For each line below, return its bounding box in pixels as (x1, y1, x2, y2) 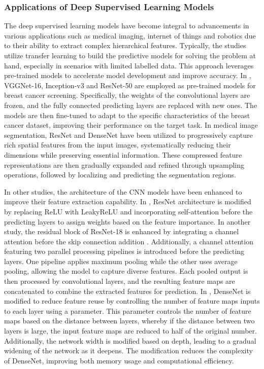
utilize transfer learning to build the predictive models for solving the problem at (4, 50, 256, 60)
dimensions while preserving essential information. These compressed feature (4, 149, 242, 160)
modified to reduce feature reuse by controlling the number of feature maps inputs (4, 296, 260, 306)
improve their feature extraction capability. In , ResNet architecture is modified (4, 196, 251, 207)
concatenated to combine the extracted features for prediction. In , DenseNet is (4, 285, 251, 296)
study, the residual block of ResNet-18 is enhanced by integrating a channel (4, 226, 239, 237)
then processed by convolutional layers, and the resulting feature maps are (4, 276, 235, 286)
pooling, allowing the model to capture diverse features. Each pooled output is (4, 266, 248, 276)
